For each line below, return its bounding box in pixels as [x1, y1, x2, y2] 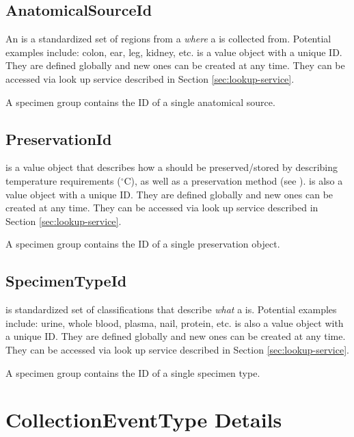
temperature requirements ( [5, 173, 121, 187]
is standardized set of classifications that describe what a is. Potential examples [5, 302, 337, 317]
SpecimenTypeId [5, 270, 127, 291]
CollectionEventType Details [5, 406, 282, 434]
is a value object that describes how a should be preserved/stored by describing [5, 160, 338, 174]
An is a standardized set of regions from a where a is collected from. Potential [5, 31, 331, 46]
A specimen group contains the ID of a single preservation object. [5, 237, 280, 251]
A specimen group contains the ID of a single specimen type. [5, 365, 260, 380]
